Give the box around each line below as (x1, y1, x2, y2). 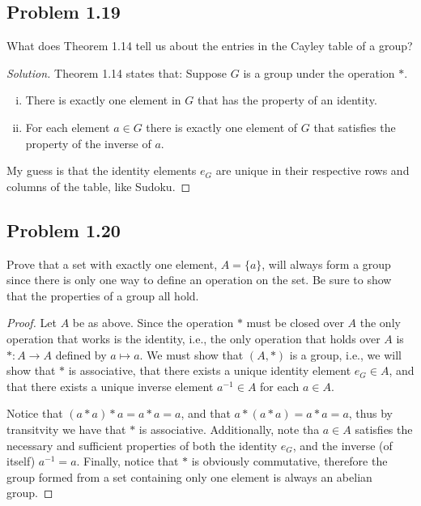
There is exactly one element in (25, 91, 181, 108)
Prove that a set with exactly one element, (6, 255, 218, 272)
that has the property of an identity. (197, 91, 377, 108)
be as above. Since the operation (72, 314, 234, 331)
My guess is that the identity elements (6, 162, 197, 179)
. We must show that (139, 346, 244, 363)
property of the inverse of (25, 134, 151, 151)
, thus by (348, 405, 393, 422)
